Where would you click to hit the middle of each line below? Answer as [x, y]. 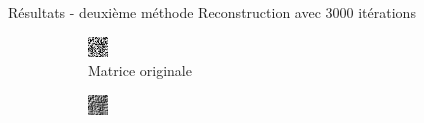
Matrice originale [140, 70]
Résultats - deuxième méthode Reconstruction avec [164, 12]
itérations [387, 12]
